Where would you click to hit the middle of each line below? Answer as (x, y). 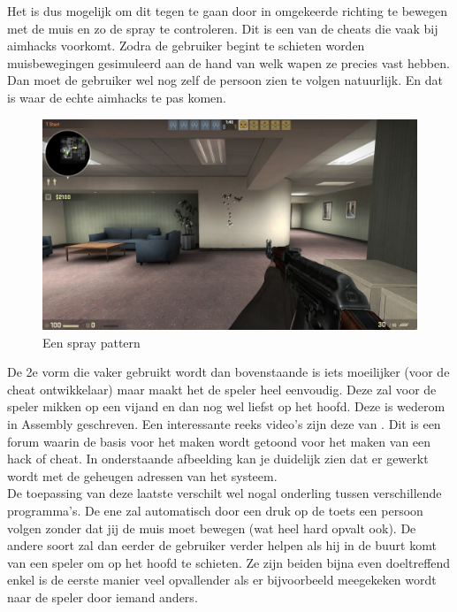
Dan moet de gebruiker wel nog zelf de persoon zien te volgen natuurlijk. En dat (225, 80)
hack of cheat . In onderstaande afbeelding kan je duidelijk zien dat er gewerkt (218, 459)
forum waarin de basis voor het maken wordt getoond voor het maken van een (219, 441)
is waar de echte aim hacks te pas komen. (117, 97)
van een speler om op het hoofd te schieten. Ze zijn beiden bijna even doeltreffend (229, 562)
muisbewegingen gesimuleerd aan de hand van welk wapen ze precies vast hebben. (228, 62)
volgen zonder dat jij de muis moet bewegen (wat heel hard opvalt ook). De (212, 528)
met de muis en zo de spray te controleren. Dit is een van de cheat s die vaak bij (223, 28)
